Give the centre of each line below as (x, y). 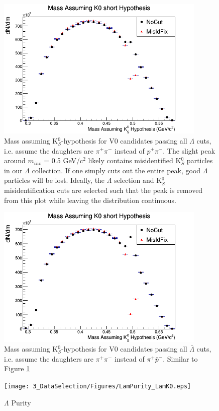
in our (13, 170)
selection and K (138, 180)
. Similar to (180, 358)
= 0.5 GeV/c (64, 160)
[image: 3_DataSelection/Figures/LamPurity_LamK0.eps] (98, 386)
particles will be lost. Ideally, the (54, 180)
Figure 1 (17, 368)
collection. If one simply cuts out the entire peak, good (116, 170)
